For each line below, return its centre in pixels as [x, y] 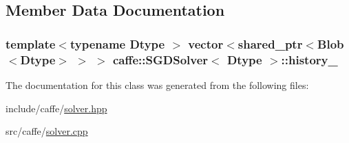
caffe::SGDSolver [160, 59]
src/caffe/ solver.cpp [47, 131]
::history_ [309, 59]
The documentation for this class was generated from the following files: [157, 84]
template [31, 43]
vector [206, 43]
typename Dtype [117, 43]
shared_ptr [270, 43]
